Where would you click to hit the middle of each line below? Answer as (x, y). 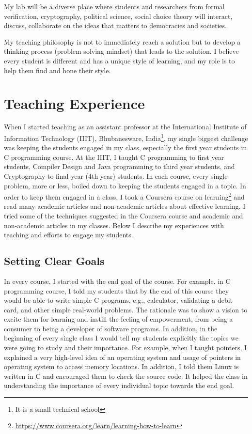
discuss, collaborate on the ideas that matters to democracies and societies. (115, 25)
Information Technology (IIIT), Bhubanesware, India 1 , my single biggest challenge (126, 137)
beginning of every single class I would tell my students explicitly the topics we (121, 338)
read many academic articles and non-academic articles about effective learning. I (125, 206)
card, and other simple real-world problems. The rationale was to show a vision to (126, 309)
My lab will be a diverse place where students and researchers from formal (114, 6)
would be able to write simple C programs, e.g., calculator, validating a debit (118, 300)
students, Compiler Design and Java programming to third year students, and (119, 166)
